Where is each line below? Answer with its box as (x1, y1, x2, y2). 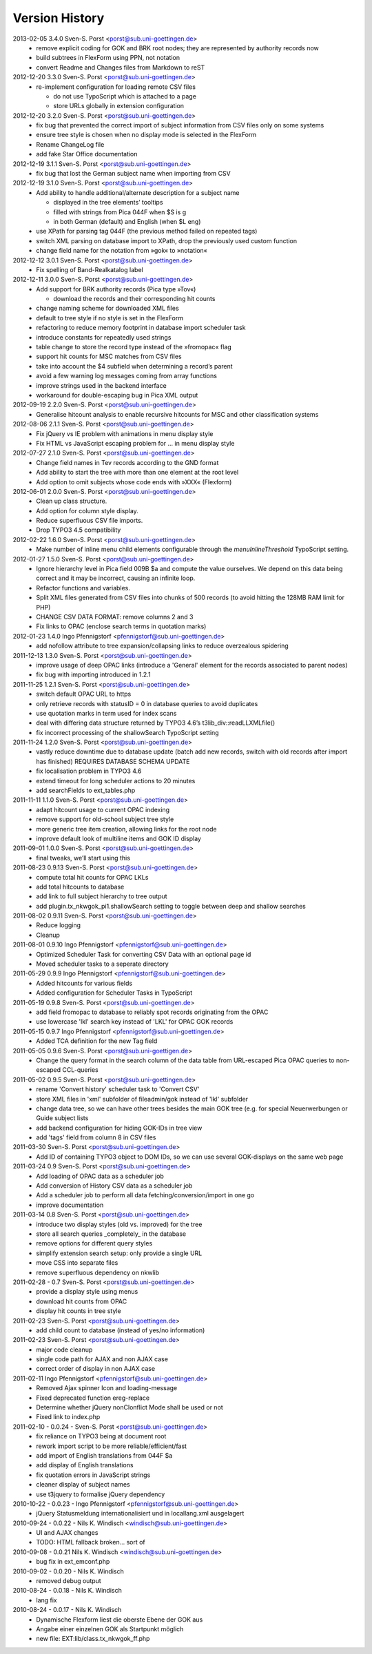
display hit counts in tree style (36, 1307, 121, 1315)
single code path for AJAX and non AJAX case (36, 1355, 169, 1363)
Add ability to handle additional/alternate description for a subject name (36, 188, 240, 196)
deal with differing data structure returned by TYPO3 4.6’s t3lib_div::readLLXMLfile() (36, 719, 276, 727)
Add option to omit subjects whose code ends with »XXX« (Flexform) (36, 477, 232, 486)
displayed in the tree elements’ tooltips (53, 198, 163, 207)
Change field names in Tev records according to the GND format (36, 458, 219, 466)
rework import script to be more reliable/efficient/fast (36, 1442, 187, 1450)
